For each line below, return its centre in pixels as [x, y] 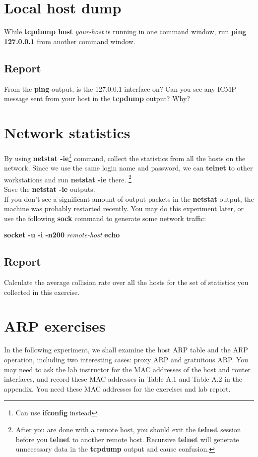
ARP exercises [55, 326]
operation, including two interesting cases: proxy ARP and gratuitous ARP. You [126, 359]
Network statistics [67, 132]
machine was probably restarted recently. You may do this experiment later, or [124, 208]
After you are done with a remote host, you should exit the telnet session [128, 429]
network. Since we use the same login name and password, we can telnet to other [129, 168]
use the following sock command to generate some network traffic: [105, 218]
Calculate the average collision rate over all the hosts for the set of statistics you [126, 282]
